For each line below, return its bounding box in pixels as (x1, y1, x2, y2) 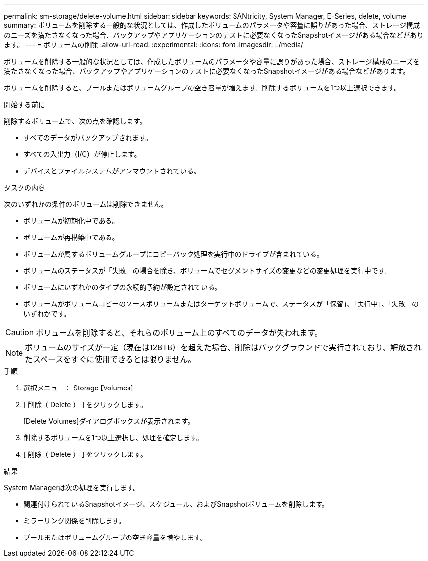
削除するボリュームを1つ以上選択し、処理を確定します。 (23, 433, 203, 442)
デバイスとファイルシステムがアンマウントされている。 (23, 167, 201, 175)
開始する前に (4, 100, 45, 108)
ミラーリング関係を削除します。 (23, 517, 126, 525)
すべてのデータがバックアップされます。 (23, 133, 152, 142)
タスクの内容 (4, 183, 45, 192)
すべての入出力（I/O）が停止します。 (23, 150, 141, 158)
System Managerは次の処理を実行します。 (4, 483, 140, 492)
